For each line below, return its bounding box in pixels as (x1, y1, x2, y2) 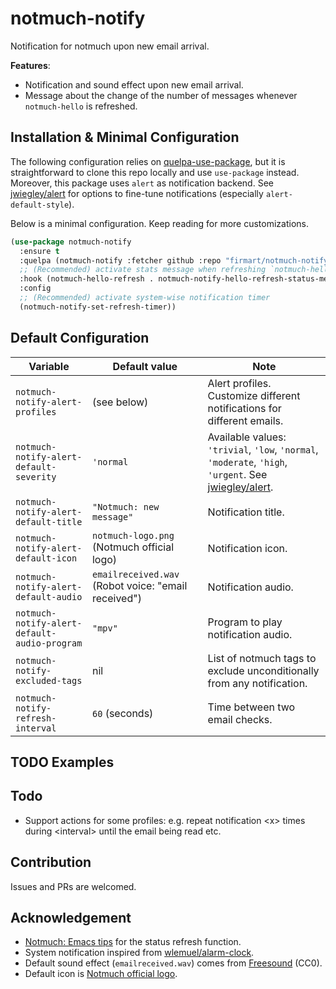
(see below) (91, 395, 149, 409)
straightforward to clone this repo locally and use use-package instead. (10, 166, 300, 178)
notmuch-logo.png (91, 530, 175, 541)
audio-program (15, 637, 83, 649)
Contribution (10, 854, 92, 871)
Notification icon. (207, 541, 288, 555)
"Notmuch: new (91, 501, 160, 512)
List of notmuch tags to (207, 651, 317, 665)
